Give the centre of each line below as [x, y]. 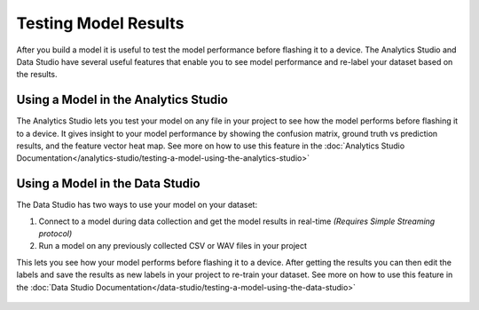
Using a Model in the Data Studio [108, 183]
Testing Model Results [100, 23]
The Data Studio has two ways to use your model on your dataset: [137, 205]
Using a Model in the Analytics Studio [122, 100]
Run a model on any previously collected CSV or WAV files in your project [173, 246]
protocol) [55, 234]
